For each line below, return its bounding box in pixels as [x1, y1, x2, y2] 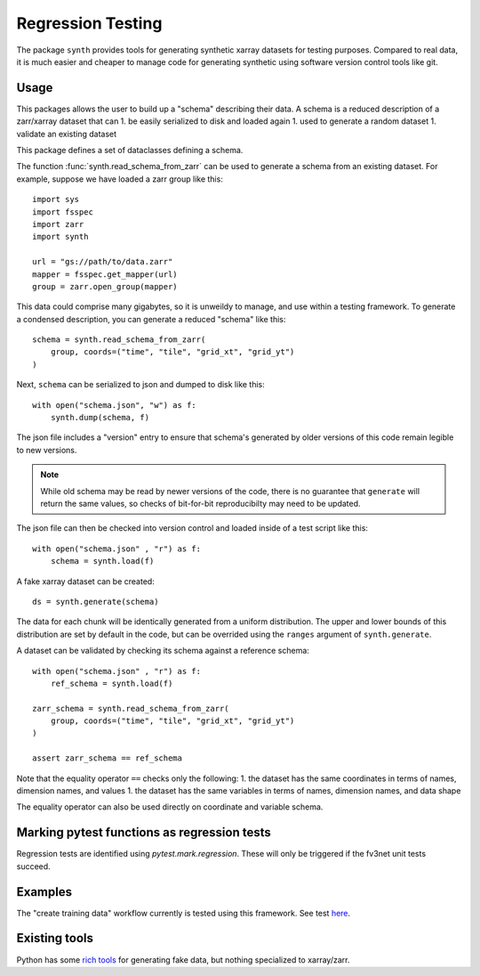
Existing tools [16, 931, 93, 946]
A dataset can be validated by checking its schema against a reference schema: [16, 646, 310, 656]
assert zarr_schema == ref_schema [32, 753, 182, 763]
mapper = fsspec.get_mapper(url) [32, 269, 178, 280]
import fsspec [32, 207, 93, 217]
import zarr [32, 219, 84, 229]
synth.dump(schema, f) [50, 412, 150, 423]
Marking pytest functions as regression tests [16, 825, 271, 841]
